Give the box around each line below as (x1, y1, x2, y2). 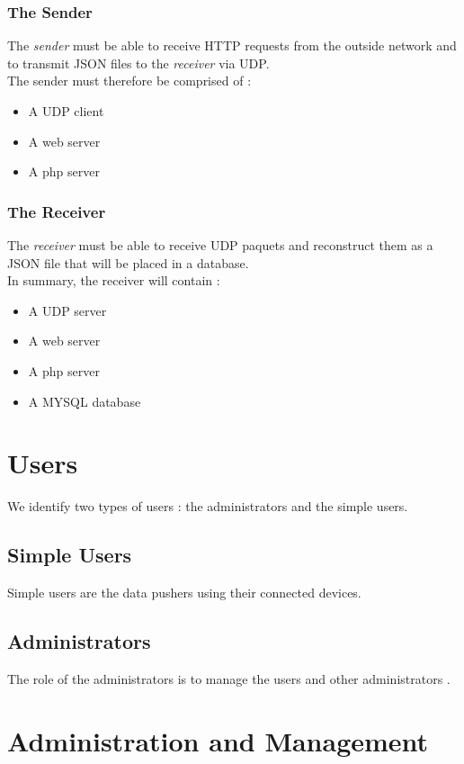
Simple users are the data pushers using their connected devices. (7, 583, 361, 602)
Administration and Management (7, 722, 429, 759)
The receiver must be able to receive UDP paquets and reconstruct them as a (7, 236, 433, 254)
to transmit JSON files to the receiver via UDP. (7, 53, 270, 72)
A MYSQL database (28, 391, 141, 410)
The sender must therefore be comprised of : (7, 71, 252, 90)
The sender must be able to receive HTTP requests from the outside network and (7, 36, 457, 55)
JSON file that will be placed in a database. (7, 253, 249, 272)
